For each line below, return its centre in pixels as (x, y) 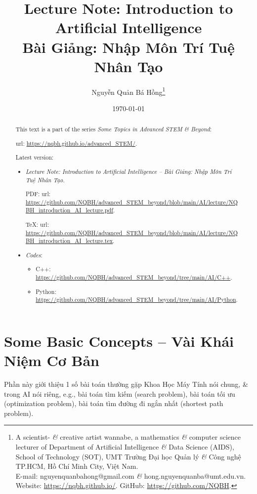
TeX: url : (37, 225)
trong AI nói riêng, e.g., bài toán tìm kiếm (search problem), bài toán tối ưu (120, 393)
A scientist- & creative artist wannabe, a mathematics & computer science (128, 437)
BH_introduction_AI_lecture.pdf (69, 210)
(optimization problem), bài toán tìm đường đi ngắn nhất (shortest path (114, 403)
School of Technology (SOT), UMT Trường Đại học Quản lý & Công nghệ (128, 456)
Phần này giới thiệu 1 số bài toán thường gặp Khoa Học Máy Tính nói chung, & (126, 384)
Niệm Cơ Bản (52, 360)
